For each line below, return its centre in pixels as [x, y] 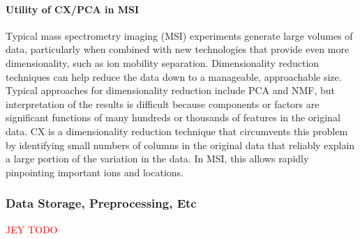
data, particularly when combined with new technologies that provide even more [178, 49]
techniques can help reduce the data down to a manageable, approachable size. [174, 76]
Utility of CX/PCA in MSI [73, 9]
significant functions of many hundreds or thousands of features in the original [173, 117]
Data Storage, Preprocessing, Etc [101, 203]
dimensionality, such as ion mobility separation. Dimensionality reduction [163, 62]
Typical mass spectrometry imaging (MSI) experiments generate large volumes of [179, 35]
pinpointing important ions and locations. [95, 172]
